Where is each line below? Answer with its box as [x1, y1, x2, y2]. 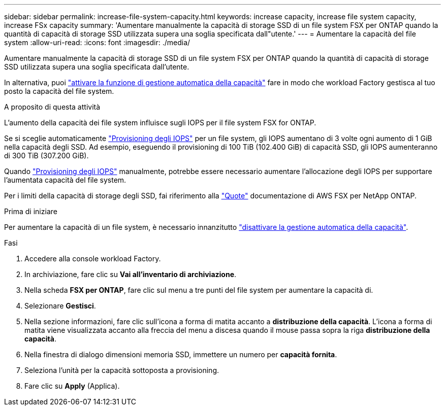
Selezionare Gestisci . [24, 301, 96, 310]
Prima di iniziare [4, 207, 57, 216]
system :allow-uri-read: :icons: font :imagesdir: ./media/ [4, 38, 190, 47]
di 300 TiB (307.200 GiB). [4, 151, 89, 160]
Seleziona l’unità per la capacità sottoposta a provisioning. [24, 366, 219, 374]
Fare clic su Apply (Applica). [24, 382, 120, 390]
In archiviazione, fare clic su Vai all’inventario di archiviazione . [24, 270, 237, 279]
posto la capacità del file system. [4, 87, 114, 95]
